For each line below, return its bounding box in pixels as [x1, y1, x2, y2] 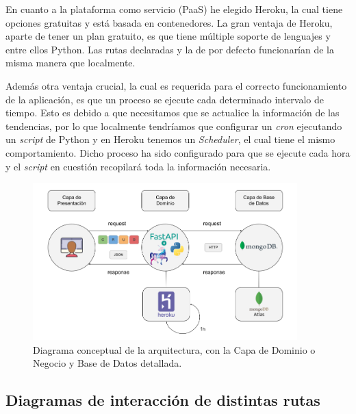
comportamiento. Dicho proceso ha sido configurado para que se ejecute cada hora [5, 145, 351, 159]
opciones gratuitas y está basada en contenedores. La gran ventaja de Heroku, [5, 15, 333, 29]
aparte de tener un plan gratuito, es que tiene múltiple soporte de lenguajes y [5, 29, 331, 43]
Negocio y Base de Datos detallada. [33, 356, 182, 370]
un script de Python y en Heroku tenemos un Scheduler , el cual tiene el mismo [5, 132, 335, 146]
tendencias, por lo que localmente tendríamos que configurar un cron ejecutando [5, 118, 342, 133]
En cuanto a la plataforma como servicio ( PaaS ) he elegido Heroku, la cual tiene [5, 2, 343, 16]
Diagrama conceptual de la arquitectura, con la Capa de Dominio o [33, 342, 316, 357]
